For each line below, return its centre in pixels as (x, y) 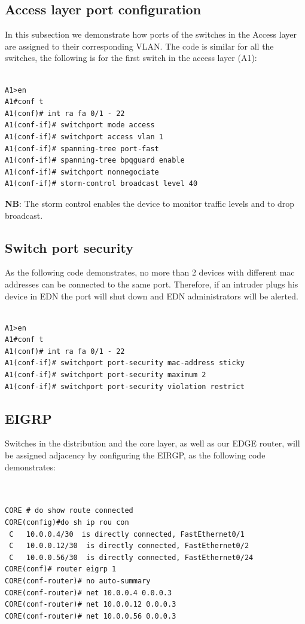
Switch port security (69, 247)
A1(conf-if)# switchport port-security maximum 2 (106, 375)
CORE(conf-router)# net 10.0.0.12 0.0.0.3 (91, 605)
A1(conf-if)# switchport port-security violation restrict (125, 386)
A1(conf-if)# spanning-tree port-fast (82, 149)
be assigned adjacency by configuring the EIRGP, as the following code (135, 455)
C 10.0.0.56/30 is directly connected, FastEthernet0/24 (131, 557)
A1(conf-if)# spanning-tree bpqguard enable (95, 160)
